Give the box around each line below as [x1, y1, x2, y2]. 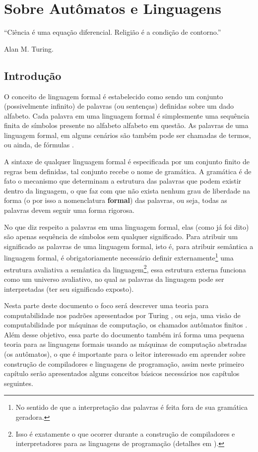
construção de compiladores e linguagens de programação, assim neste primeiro [4, 358, 244, 369]
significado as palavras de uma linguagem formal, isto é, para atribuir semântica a [4, 241, 254, 251]
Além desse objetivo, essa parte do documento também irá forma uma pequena [4, 329, 245, 339]
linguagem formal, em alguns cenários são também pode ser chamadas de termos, [4, 129, 251, 140]
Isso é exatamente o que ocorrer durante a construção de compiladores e [15, 428, 235, 439]
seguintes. [4, 378, 33, 388]
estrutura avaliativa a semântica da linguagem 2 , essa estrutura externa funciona [4, 262, 246, 274]
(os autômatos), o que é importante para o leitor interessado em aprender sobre [4, 349, 246, 359]
